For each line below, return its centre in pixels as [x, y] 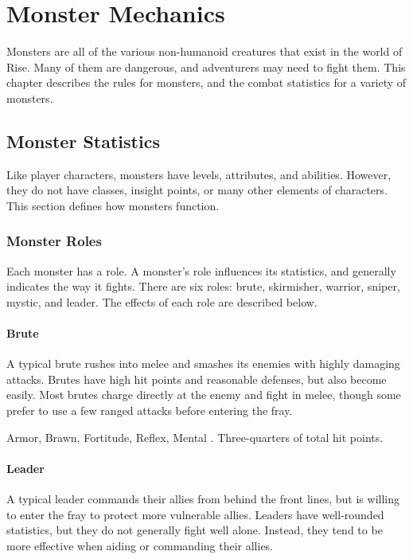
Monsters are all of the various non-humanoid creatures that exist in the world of [205, 51]
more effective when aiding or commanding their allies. [140, 545]
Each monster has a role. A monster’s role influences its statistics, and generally [201, 270]
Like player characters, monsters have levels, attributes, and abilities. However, [199, 174]
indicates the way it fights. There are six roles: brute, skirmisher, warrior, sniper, [203, 286]
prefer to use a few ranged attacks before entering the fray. [150, 410]
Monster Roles [54, 241]
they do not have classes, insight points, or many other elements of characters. [197, 190]
